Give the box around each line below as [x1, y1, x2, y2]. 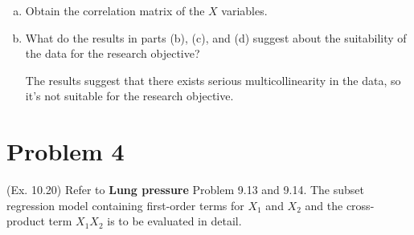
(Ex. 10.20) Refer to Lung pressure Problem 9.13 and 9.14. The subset [6, 181, 365, 198]
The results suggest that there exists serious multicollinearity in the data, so [25, 71, 401, 88]
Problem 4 [6, 135, 125, 168]
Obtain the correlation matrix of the [25, 2, 205, 18]
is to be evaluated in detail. [107, 213, 242, 229]
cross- [346, 197, 375, 213]
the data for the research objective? [25, 45, 200, 62]
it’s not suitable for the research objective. [25, 87, 234, 104]
